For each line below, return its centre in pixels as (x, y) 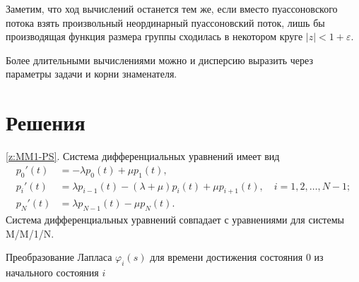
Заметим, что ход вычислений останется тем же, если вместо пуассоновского (172, 8)
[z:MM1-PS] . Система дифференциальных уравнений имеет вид (143, 156)
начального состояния (52, 272)
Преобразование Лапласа (59, 257)
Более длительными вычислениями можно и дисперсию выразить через (159, 60)
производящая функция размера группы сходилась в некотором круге (154, 36)
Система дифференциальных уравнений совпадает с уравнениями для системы (175, 220)
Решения (46, 122)
